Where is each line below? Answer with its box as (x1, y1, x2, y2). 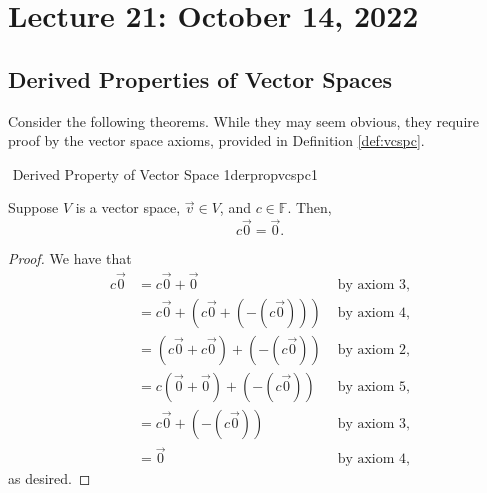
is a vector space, (75, 197, 181, 218)
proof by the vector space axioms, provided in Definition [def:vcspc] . (8, 130, 425, 151)
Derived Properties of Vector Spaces (8, 63, 393, 94)
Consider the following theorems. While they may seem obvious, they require (8, 110, 480, 131)
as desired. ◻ (8, 468, 91, 489)
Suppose (8, 197, 59, 218)
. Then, (287, 197, 332, 218)
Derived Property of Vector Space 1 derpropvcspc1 (12, 163, 318, 184)
